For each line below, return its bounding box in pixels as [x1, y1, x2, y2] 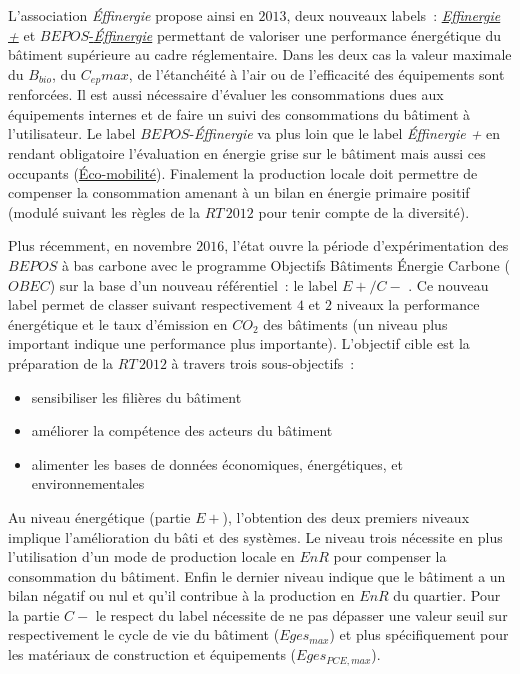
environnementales [31, 473, 145, 494]
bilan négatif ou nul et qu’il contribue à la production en [8, 585, 355, 606]
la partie [8, 604, 60, 625]
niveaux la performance [336, 294, 480, 315]
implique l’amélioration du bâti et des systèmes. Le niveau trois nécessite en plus [8, 526, 503, 547]
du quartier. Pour [393, 585, 501, 606]
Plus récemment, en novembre [8, 235, 192, 256]
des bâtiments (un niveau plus [263, 313, 448, 334]
